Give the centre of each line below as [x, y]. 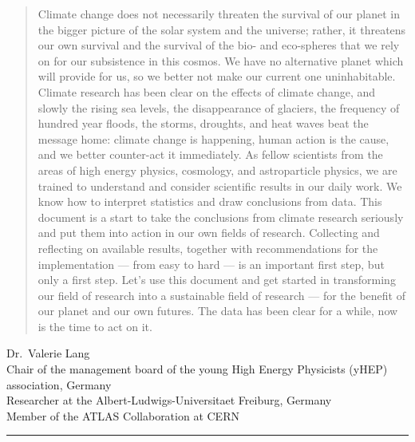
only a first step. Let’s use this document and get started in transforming [217, 280]
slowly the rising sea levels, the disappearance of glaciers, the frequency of [219, 107]
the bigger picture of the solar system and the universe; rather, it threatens [222, 29]
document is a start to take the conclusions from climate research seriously [221, 217]
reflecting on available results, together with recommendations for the [208, 248]
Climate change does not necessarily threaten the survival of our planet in [219, 14]
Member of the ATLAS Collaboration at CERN [123, 415]
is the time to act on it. [95, 326]
